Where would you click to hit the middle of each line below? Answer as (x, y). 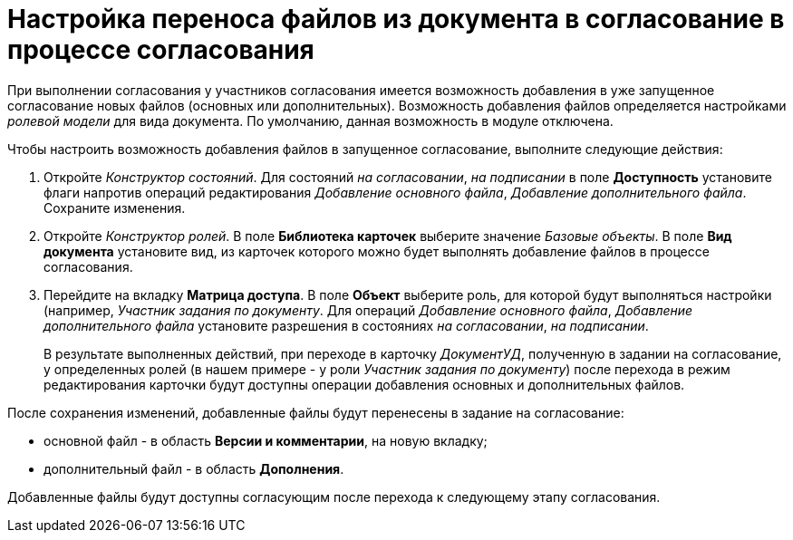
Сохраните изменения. (115, 207)
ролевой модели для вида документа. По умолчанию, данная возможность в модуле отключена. (310, 121)
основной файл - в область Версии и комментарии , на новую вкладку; (266, 440)
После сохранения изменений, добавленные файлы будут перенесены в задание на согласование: (316, 412)
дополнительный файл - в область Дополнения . (194, 468)
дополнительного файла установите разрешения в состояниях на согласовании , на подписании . (346, 325)
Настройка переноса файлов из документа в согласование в (396, 19)
